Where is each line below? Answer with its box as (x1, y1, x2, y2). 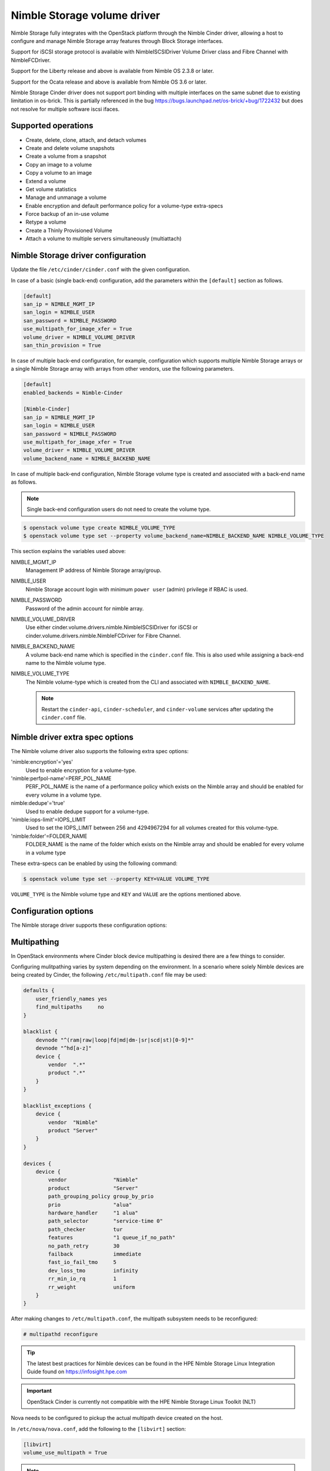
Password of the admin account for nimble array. (25, 605, 144, 612)
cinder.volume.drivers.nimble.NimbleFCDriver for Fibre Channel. (25, 632, 181, 639)
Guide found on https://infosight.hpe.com (26, 1368, 127, 1375)
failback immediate (48, 1250, 141, 1257)
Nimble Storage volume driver (11, 9, 161, 22)
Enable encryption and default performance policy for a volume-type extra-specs (25, 202, 224, 209)
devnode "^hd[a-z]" (35, 1045, 92, 1051)
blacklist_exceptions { (23, 1102, 92, 1109)
